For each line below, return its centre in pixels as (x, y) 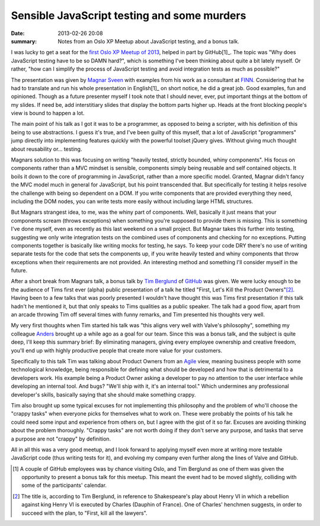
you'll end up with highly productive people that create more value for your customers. (116, 350)
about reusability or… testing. (47, 149)
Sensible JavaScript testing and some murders (129, 15)
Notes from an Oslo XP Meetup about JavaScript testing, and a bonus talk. (148, 41)
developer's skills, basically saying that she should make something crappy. (103, 394)
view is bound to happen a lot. (48, 113)
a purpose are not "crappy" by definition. (61, 439)
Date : (18, 33)
